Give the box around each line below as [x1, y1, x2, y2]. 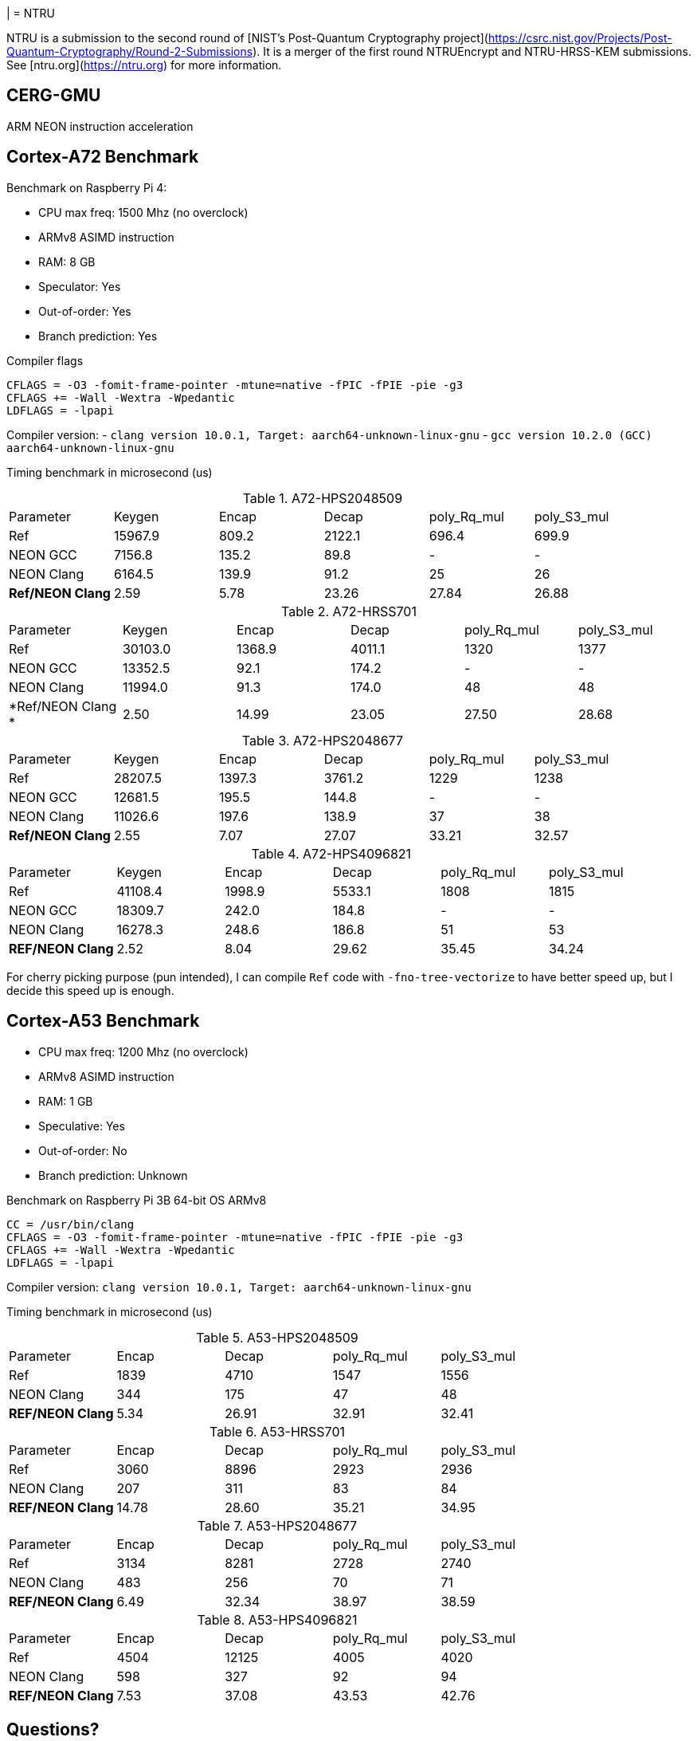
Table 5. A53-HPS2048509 [196, 1329, 358, 1346]
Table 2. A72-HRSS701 [281, 603, 417, 619]
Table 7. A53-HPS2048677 [197, 1517, 358, 1534]
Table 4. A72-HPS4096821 [251, 845, 412, 862]
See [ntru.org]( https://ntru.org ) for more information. [6, 58, 282, 72]
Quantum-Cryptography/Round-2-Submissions [6, 45, 253, 58]
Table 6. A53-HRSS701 [209, 1423, 345, 1440]
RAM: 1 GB [38, 1094, 93, 1108]
